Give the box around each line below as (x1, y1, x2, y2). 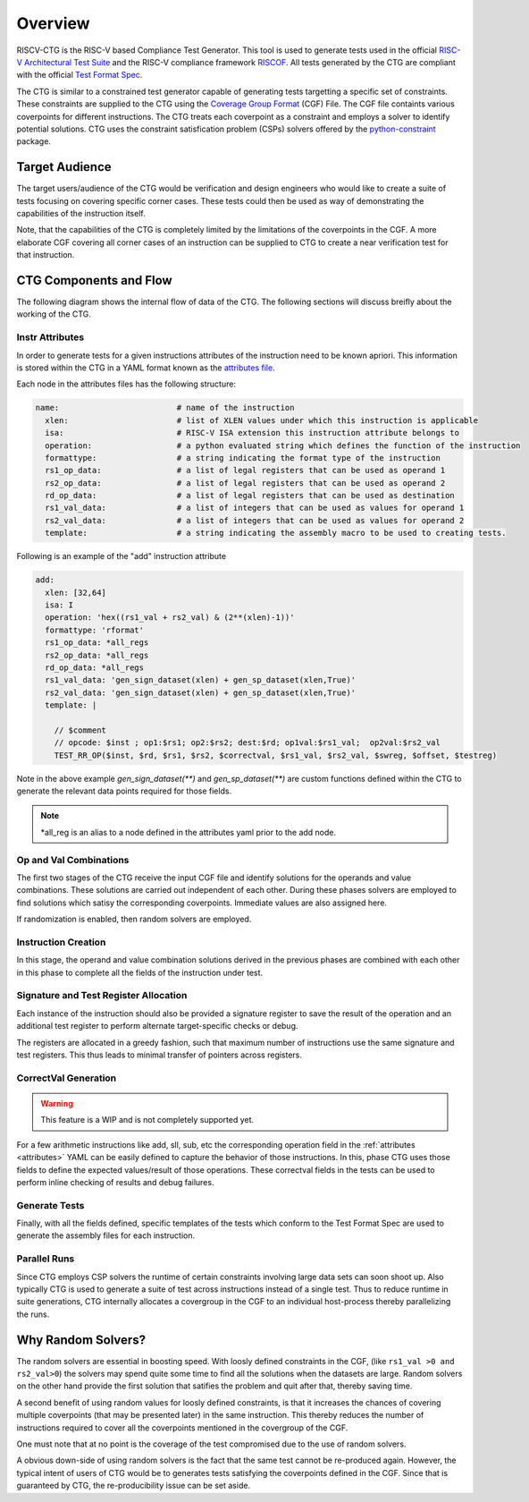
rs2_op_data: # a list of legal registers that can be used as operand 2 (45, 478, 446, 488)
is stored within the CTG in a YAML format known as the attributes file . (16, 362, 276, 373)
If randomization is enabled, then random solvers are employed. (16, 913, 252, 925)
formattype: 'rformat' (45, 624, 145, 635)
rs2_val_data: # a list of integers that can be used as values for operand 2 (45, 515, 465, 525)
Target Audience (16, 159, 112, 174)
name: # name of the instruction (35, 403, 295, 413)
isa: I (45, 600, 74, 610)
